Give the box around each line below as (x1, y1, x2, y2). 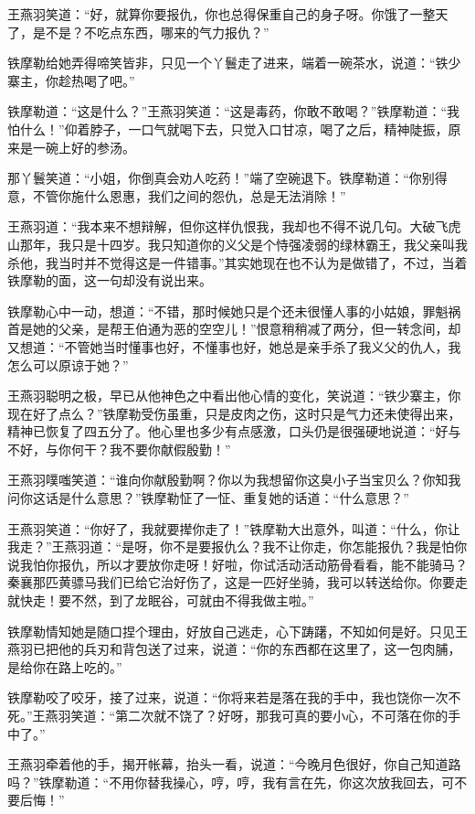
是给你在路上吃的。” (7, 657, 122, 676)
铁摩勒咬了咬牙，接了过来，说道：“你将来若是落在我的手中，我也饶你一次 (7, 688, 449, 707)
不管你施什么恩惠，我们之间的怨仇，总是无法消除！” (32, 186, 346, 205)
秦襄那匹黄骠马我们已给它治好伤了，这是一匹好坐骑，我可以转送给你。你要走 (7, 573, 468, 592)
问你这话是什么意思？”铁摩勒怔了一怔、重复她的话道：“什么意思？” (7, 488, 409, 508)
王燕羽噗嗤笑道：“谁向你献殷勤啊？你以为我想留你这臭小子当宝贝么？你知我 (7, 470, 461, 489)
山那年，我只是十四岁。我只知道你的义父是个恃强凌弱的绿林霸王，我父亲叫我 (7, 234, 468, 253)
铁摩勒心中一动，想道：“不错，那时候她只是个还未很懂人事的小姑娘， (7, 301, 423, 320)
